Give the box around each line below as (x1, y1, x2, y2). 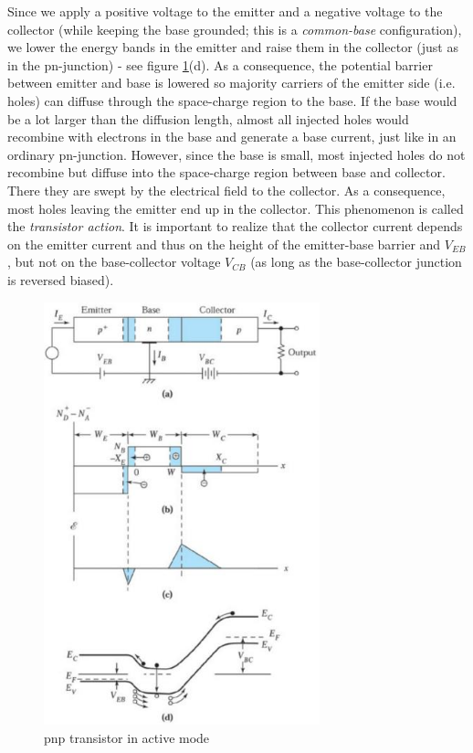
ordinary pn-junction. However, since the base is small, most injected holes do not (7, 144, 466, 164)
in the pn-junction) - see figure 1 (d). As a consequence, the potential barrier (7, 55, 433, 74)
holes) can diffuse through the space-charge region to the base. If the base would (7, 90, 457, 110)
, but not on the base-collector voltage (7, 252, 221, 271)
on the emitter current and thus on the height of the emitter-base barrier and (7, 234, 441, 253)
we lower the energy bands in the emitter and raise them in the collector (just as (7, 37, 458, 57)
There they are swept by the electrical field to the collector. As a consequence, (7, 180, 446, 199)
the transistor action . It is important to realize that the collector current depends (7, 217, 463, 236)
